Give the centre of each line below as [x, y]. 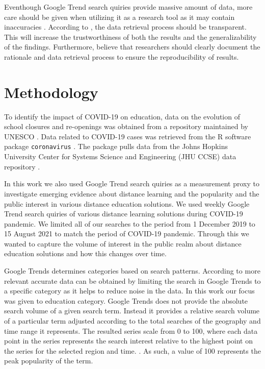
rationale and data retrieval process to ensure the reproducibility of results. [122, 56]
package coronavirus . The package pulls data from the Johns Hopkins [116, 146]
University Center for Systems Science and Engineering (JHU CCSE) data [120, 156]
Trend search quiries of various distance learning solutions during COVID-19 [124, 214]
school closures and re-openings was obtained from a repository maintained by [126, 126]
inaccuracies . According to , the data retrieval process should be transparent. [125, 27]
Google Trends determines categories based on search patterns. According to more [132, 271]
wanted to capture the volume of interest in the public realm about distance [123, 243]
